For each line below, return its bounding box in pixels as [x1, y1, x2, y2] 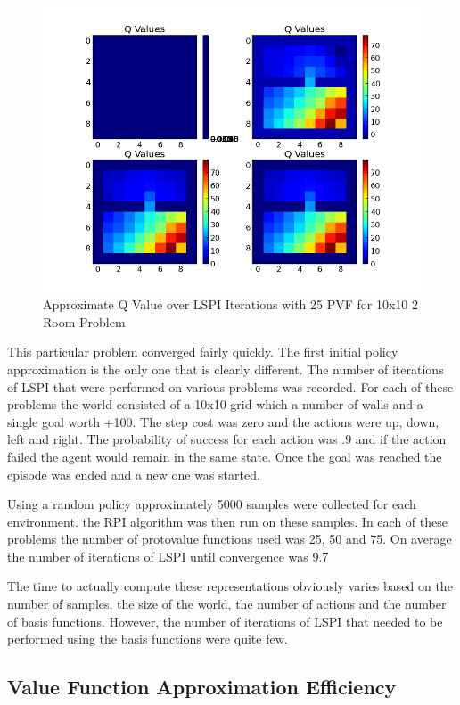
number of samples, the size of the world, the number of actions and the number [7, 594, 447, 613]
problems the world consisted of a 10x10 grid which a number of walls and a [7, 395, 423, 414]
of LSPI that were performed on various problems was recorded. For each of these [7, 377, 454, 396]
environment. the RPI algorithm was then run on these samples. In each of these [7, 512, 448, 530]
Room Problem [43, 312, 126, 331]
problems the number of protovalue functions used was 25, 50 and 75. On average [7, 529, 452, 548]
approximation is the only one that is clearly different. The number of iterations [7, 359, 444, 378]
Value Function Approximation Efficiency [7, 673, 397, 701]
